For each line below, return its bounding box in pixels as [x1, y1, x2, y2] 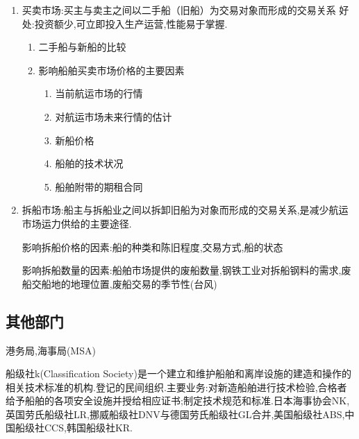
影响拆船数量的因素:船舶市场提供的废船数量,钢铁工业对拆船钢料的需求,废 [22, 263, 351, 277]
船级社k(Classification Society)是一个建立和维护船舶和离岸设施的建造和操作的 [6, 366, 351, 381]
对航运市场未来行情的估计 [55, 109, 172, 123]
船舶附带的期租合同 [55, 179, 143, 193]
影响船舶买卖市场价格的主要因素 [38, 62, 185, 77]
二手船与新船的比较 [38, 40, 126, 54]
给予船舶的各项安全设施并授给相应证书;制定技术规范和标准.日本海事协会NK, [6, 393, 350, 408]
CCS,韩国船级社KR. [44, 420, 133, 435]
